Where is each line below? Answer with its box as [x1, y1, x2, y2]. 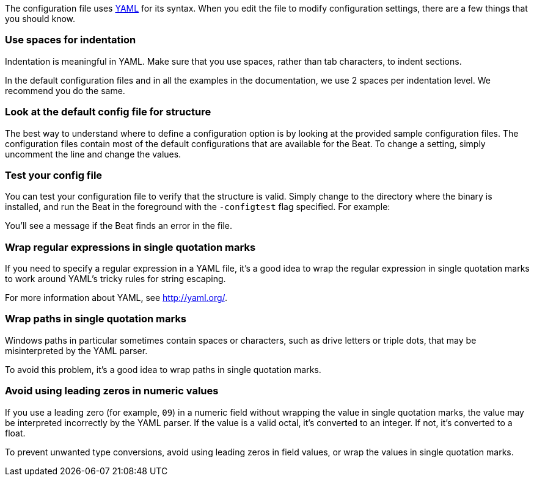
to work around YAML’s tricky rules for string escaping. [5, 273, 226, 284]
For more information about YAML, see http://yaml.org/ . [5, 292, 228, 303]
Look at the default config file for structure [5, 106, 211, 118]
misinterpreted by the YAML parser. [5, 345, 148, 356]
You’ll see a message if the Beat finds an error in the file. [5, 220, 232, 231]
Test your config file [5, 168, 103, 181]
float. [5, 427, 26, 438]
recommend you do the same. [5, 85, 125, 96]
